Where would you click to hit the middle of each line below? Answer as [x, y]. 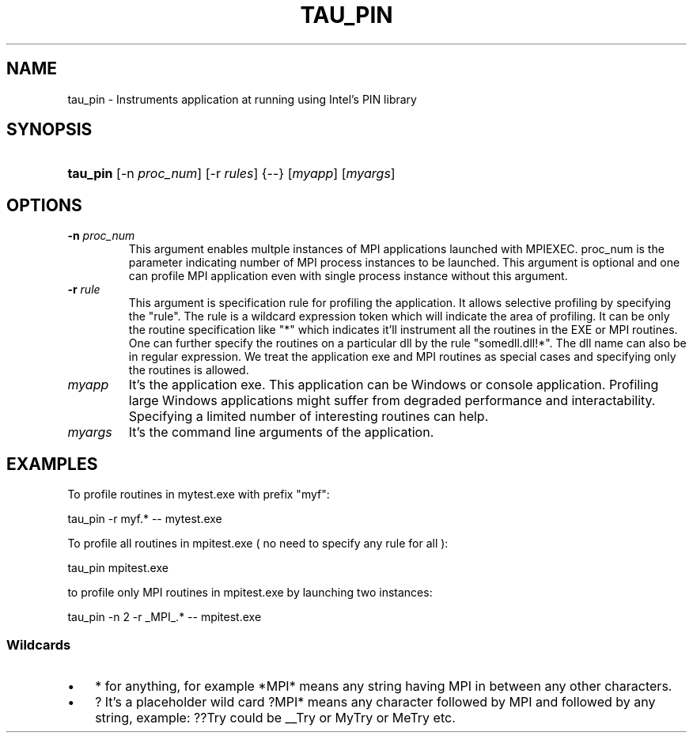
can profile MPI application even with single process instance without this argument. [348, 276]
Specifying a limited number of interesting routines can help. [309, 417]
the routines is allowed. [189, 370]
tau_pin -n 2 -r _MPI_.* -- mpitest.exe [165, 617]
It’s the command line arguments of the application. [281, 432]
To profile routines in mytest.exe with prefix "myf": [199, 495]
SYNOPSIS [49, 130]
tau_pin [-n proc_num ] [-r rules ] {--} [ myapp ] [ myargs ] [231, 174]
